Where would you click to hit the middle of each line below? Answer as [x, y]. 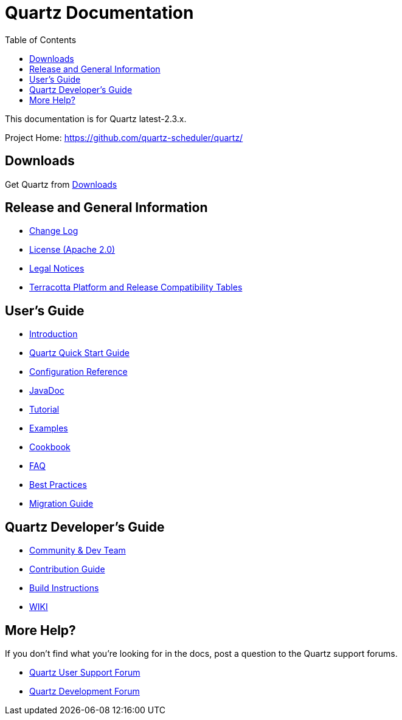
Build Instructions [64, 588]
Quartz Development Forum [85, 691]
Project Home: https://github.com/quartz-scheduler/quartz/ [124, 137]
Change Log [54, 231]
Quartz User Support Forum [85, 672]
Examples [49, 428]
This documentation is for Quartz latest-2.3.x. [96, 118]
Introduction [54, 334]
